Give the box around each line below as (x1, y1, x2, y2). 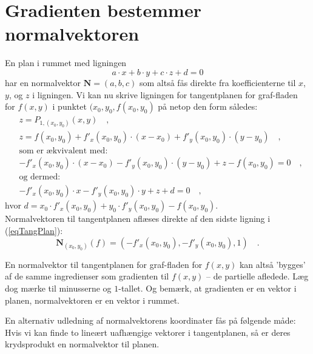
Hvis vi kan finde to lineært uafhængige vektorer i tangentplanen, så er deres (5, 326, 291, 338)
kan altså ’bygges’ (239, 258, 306, 270)
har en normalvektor (5, 76, 81, 88)
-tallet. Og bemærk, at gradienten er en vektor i (118, 282, 297, 295)
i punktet (52, 100, 87, 113)
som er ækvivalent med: (19, 147, 108, 156)
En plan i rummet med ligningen (5, 56, 127, 69)
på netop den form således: (158, 100, 258, 113)
